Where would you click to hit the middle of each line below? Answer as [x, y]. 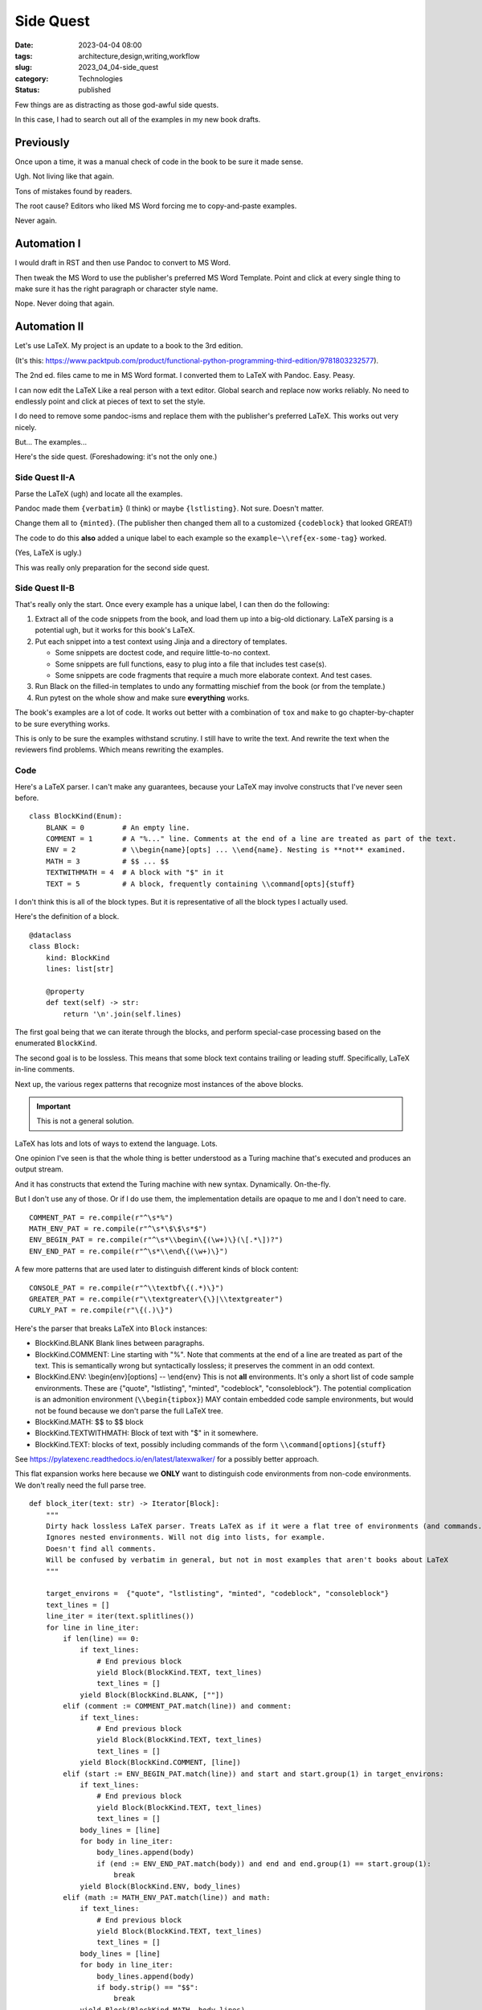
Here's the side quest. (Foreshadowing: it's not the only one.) [116, 457]
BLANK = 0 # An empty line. [118, 827]
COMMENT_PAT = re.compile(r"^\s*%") [101, 1217]
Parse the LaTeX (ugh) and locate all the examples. [99, 494]
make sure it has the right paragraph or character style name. [116, 289]
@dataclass [51, 935]
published [95, 90]
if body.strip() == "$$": [148, 1987]
